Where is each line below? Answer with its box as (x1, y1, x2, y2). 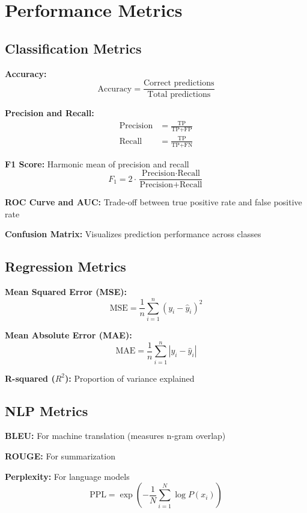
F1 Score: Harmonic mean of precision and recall (5, 157, 189, 170)
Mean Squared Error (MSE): (5, 285, 127, 298)
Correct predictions (143, 79, 214, 88)
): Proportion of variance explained (64, 372, 195, 384)
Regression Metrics (5, 257, 126, 276)
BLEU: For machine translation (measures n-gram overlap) (5, 429, 226, 442)
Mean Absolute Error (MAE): (5, 328, 132, 341)
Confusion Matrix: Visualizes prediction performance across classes (5, 228, 261, 240)
